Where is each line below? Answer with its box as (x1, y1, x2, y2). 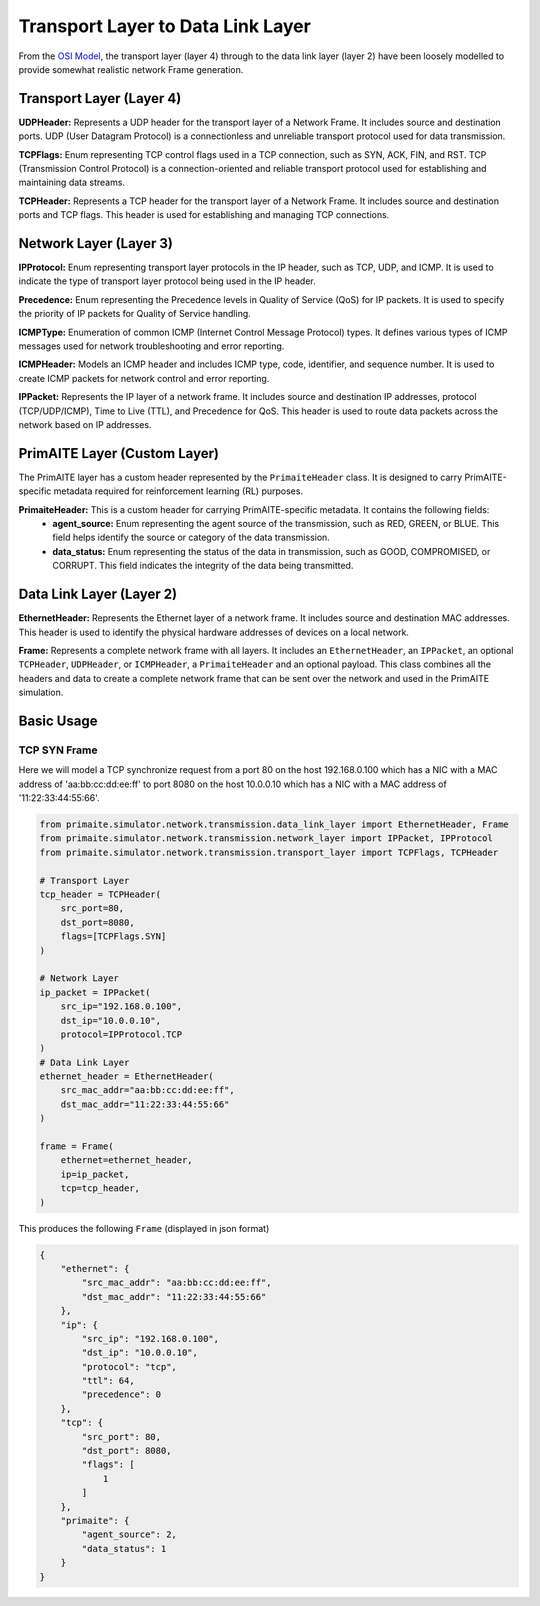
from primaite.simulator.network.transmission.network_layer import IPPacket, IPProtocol (39, 833, 494, 844)
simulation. (18, 686, 64, 699)
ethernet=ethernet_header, (60, 1155, 194, 1166)
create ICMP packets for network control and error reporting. (18, 372, 270, 384)
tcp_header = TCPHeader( (39, 888, 162, 900)
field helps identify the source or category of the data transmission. (52, 531, 330, 544)
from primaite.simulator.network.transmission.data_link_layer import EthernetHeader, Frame (39, 819, 509, 830)
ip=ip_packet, (60, 1168, 130, 1180)
